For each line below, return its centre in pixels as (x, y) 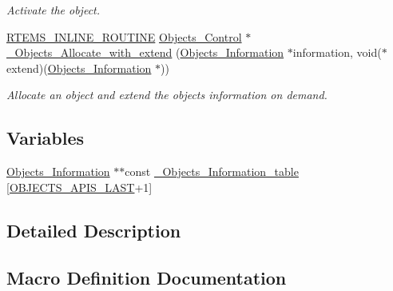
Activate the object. (54, 10)
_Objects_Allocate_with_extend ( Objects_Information (145, 52)
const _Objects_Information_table (212, 171)
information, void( (337, 52)
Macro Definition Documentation (147, 277)
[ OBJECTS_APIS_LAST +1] (79, 187)
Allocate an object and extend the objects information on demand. (167, 95)
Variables (46, 138)
